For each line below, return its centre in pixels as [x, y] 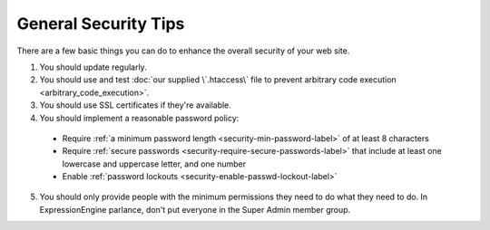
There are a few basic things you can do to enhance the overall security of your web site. [183, 51]
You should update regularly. [93, 67]
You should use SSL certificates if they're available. [135, 105]
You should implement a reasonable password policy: [139, 118]
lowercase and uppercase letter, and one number [154, 164]
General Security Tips [101, 24]
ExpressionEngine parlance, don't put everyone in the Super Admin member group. [195, 209]
